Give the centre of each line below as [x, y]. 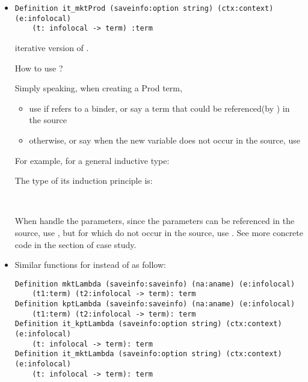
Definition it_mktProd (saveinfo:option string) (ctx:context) [144, 8]
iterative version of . [52, 47]
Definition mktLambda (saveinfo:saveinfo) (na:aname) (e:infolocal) [155, 284]
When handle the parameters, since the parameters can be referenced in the [155, 221]
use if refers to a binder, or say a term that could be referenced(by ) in [159, 108]
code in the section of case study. [75, 244]
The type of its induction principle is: [84, 180]
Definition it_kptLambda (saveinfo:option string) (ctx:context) [148, 324]
